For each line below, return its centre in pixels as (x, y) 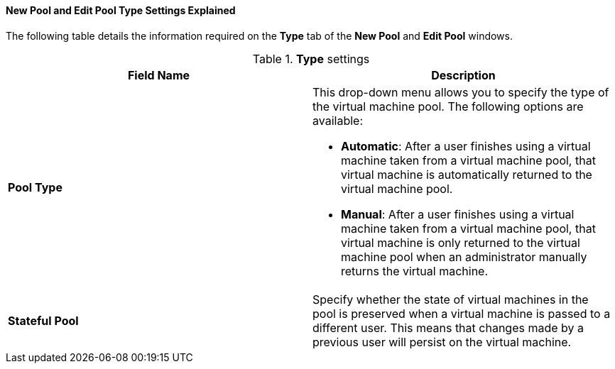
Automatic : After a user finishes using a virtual (466, 146)
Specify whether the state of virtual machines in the (451, 299)
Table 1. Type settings (311, 59)
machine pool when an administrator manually (464, 257)
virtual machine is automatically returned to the (467, 174)
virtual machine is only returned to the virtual (461, 242)
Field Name (159, 75)
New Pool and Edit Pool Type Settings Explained (121, 10)
